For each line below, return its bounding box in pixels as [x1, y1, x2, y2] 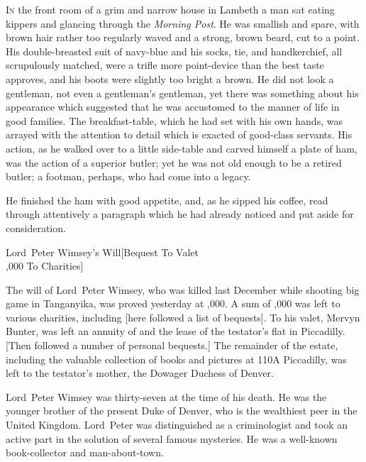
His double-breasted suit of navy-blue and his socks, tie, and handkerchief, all [6, 43, 343, 58]
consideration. [6, 220, 66, 235]
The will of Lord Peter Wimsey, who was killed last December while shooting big [6, 282, 360, 297]
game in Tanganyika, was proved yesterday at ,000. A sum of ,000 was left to [6, 296, 340, 311]
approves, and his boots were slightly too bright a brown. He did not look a [6, 71, 334, 86]
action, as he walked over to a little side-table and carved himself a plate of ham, [6, 141, 357, 155]
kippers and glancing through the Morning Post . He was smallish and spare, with [6, 16, 360, 31]
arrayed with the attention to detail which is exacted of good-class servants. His [6, 127, 353, 142]
